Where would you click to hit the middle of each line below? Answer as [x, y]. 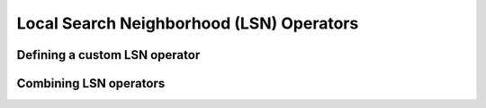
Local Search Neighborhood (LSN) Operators [188, 23]
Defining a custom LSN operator [108, 55]
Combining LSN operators [91, 83]
